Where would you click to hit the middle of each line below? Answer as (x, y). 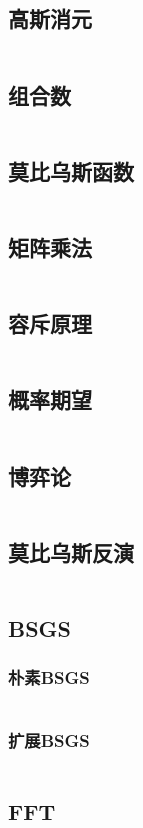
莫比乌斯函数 (71, 170)
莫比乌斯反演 (71, 551)
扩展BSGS (49, 739)
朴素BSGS (49, 677)
